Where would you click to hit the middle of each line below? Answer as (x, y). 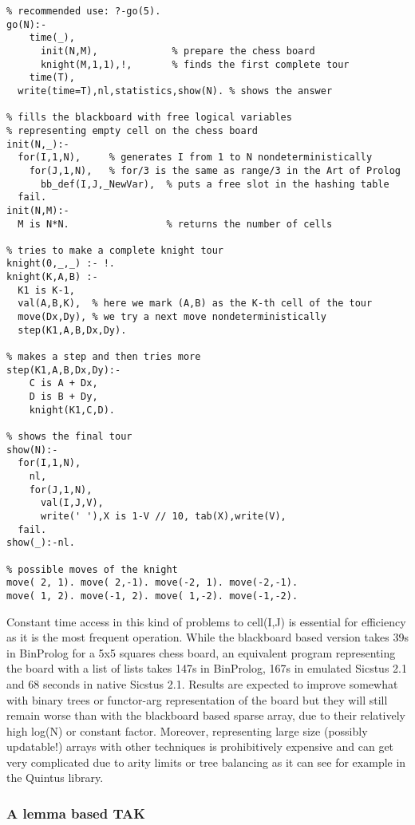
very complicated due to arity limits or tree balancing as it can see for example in (206, 762)
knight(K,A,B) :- (52, 277)
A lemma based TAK (76, 813)
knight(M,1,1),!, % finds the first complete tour (195, 64)
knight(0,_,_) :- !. (61, 264)
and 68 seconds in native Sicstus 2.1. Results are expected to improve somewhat (202, 683)
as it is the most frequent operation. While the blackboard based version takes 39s (207, 637)
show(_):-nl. (41, 543)
